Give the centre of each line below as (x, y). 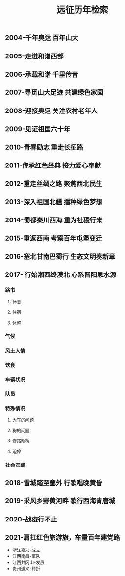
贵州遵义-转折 (26, 569)
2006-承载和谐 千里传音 (42, 74)
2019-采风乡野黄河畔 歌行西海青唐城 (60, 501)
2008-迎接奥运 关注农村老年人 (51, 111)
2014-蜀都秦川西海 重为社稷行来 (54, 220)
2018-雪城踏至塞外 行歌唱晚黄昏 (54, 482)
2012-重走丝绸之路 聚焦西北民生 (54, 184)
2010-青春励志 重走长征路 (44, 147)
